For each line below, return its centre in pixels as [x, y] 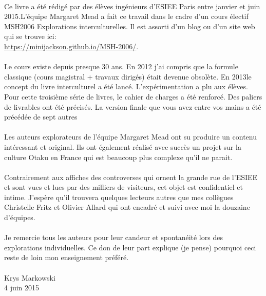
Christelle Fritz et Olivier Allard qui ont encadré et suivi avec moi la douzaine [127, 207]
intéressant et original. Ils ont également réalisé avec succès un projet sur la [123, 146]
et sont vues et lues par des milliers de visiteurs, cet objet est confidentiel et [123, 187]
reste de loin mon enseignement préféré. [66, 257]
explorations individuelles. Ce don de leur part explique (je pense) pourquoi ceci [130, 247]
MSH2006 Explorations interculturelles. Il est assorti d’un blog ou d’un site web [130, 26]
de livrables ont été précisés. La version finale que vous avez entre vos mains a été [133, 106]
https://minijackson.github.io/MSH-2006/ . [71, 46]
